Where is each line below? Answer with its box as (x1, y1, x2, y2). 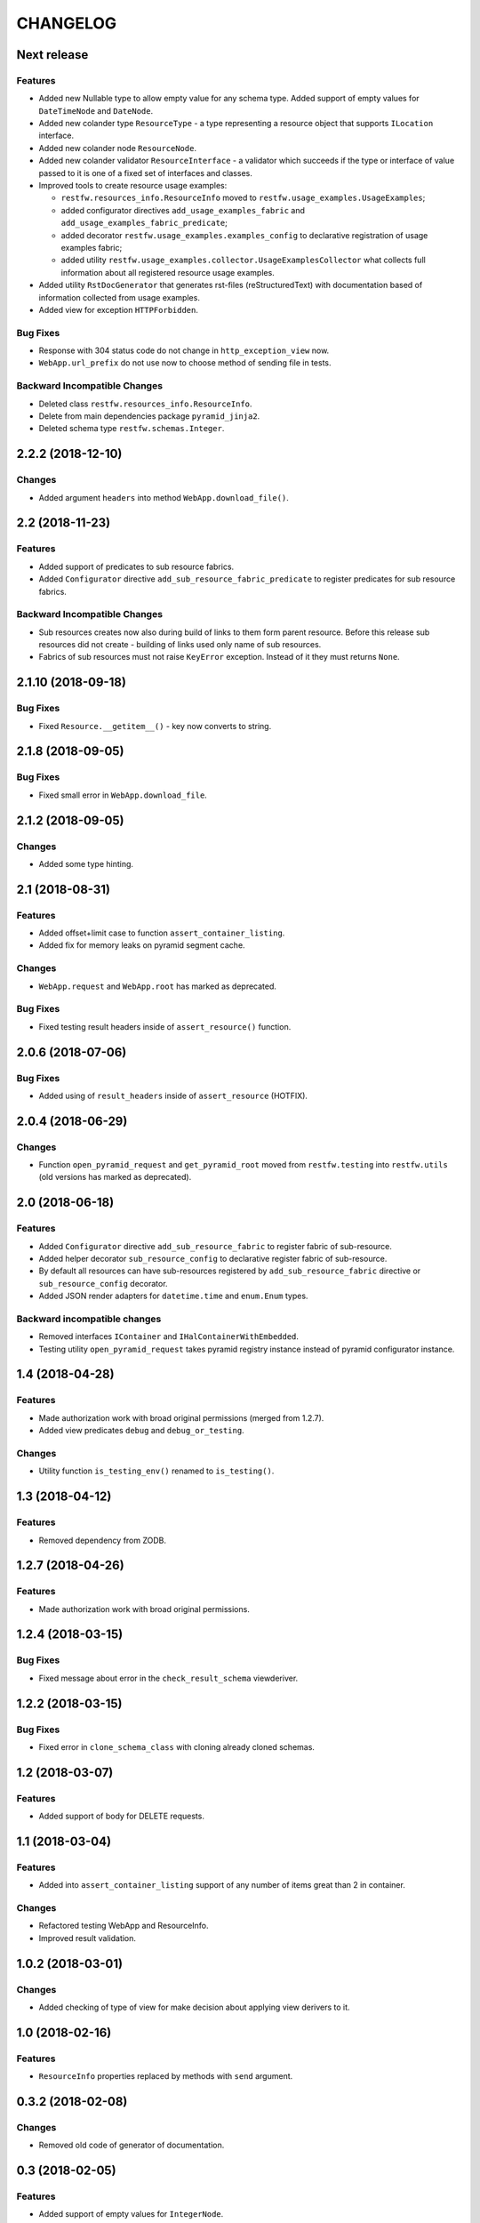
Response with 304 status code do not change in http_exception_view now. (38, 345, 330, 356)
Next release (16, 47, 89, 62)
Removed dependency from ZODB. (38, 1535, 167, 1545)
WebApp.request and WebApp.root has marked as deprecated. (38, 981, 277, 991)
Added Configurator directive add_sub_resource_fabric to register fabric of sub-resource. (38, 1240, 393, 1251)
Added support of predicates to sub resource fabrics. (38, 561, 235, 572)
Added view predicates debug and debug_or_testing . (38, 1425, 244, 1436)
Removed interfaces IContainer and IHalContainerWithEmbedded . (38, 1331, 300, 1342)
